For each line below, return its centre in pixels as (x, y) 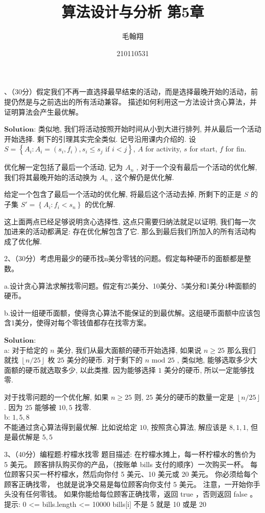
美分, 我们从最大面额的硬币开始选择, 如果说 (129, 350)
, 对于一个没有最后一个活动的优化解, (197, 167)
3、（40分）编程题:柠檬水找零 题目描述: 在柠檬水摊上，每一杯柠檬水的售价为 (130, 454)
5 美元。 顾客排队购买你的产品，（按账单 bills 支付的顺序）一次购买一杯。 (126, 464)
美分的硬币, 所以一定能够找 (209, 369)
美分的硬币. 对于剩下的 (105, 360)
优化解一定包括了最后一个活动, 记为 (64, 167)
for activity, (163, 149)
